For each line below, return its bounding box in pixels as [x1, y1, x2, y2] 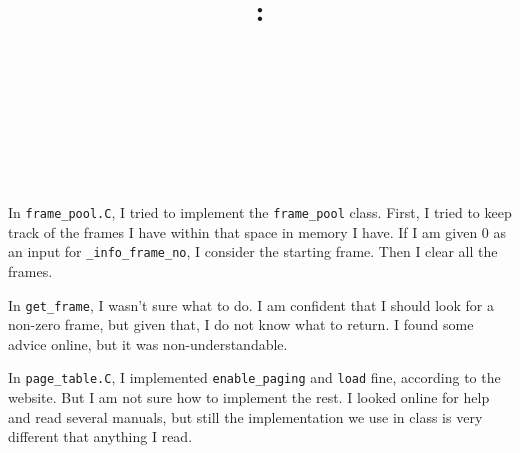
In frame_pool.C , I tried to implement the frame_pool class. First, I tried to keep [8, 202, 512, 223]
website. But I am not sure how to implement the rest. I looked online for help [8, 387, 490, 408]
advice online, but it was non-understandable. [8, 333, 288, 354]
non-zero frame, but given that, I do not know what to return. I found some [8, 314, 474, 335]
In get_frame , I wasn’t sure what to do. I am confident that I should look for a [8, 294, 494, 315]
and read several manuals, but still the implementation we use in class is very [8, 406, 483, 427]
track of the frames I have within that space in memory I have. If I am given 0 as [8, 221, 507, 242]
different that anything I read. [8, 426, 193, 447]
